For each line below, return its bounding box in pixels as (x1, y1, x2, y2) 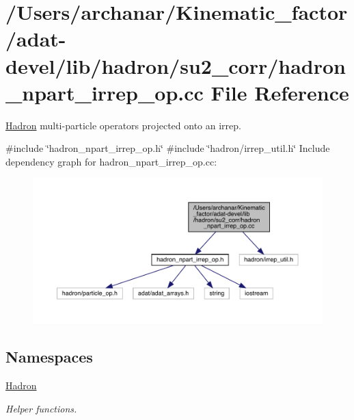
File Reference (210, 78, 349, 106)
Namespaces (5, 346, 93, 367)
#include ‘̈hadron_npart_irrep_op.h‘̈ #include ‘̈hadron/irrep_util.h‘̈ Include (5, 141, 330, 155)
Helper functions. (5, 401, 77, 415)
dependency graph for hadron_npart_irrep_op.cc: (5, 154, 217, 168)
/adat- (5, 25, 66, 53)
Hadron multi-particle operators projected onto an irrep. (5, 118, 241, 132)
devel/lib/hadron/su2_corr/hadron (5, 51, 346, 79)
